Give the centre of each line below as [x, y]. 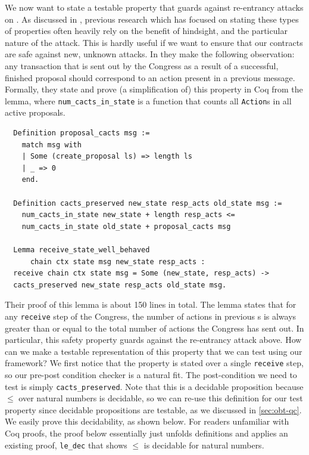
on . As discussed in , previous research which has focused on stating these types [152, 19]
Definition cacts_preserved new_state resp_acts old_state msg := [148, 203]
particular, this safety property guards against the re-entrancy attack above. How [153, 340]
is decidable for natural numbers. [204, 445]
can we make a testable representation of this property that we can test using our [154, 351]
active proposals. [35, 112]
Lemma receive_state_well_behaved [82, 250]
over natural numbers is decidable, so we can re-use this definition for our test [161, 398]
